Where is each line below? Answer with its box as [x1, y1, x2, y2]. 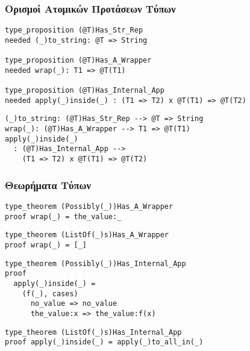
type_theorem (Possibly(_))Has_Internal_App [5, 259, 186, 268]
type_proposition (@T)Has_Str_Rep [5, 26, 143, 35]
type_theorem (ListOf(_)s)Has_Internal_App [5, 328, 182, 337]
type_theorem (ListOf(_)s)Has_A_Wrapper [5, 231, 169, 240]
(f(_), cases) [22, 289, 78, 298]
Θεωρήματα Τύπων [5, 177, 91, 192]
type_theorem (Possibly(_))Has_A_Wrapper [5, 202, 173, 211]
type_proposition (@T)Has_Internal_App [5, 86, 164, 95]
